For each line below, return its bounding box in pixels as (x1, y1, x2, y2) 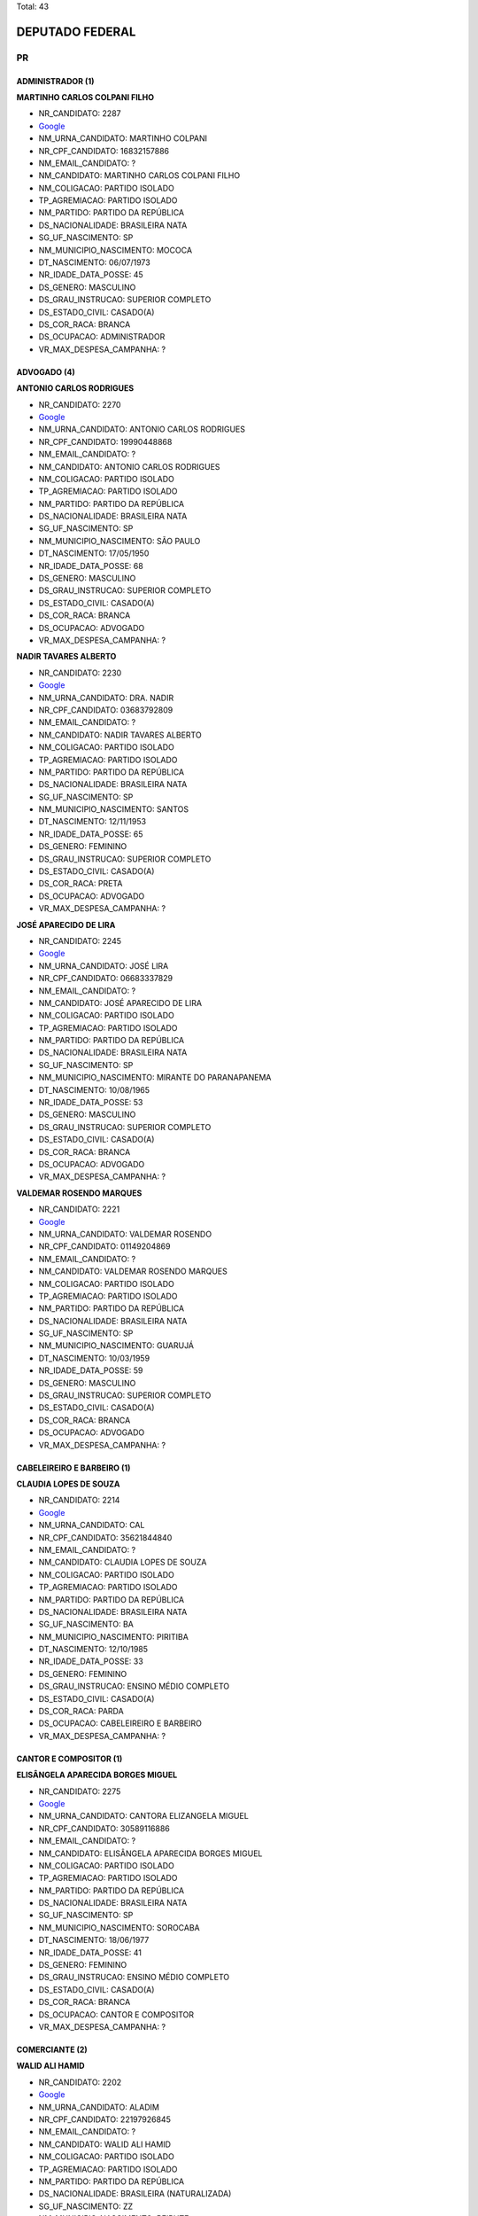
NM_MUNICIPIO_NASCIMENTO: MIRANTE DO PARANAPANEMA (38, 1073, 272, 1083)
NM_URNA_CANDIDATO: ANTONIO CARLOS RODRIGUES (38, 424, 246, 434)
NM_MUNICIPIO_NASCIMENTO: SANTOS (38, 804, 189, 815)
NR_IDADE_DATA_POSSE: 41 (38, 1947, 142, 1958)
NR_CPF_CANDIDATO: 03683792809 (38, 705, 173, 715)
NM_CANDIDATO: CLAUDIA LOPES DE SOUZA (38, 1557, 207, 1568)
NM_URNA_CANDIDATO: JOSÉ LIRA (38, 960, 169, 971)
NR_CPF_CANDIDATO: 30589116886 (38, 1822, 170, 1834)
